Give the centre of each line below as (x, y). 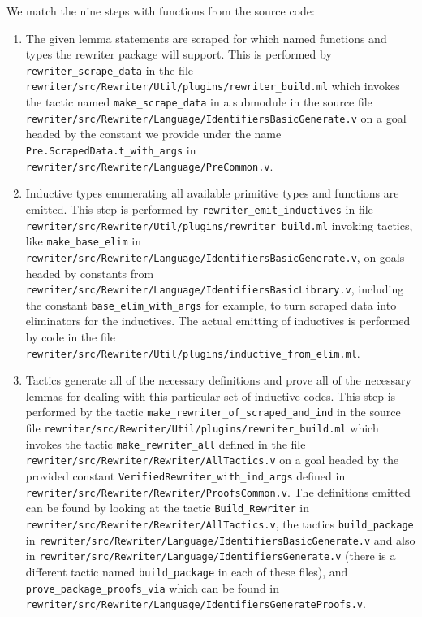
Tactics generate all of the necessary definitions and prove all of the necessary (218, 380)
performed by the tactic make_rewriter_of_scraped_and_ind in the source (213, 412)
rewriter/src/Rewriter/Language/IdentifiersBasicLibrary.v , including (215, 289)
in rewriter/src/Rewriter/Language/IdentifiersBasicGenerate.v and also (220, 539)
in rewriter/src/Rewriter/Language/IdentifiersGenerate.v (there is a (211, 556)
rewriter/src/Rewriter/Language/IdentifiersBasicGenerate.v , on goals (215, 256)
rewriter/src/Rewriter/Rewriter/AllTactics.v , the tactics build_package (220, 524)
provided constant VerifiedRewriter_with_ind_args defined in (185, 476)
